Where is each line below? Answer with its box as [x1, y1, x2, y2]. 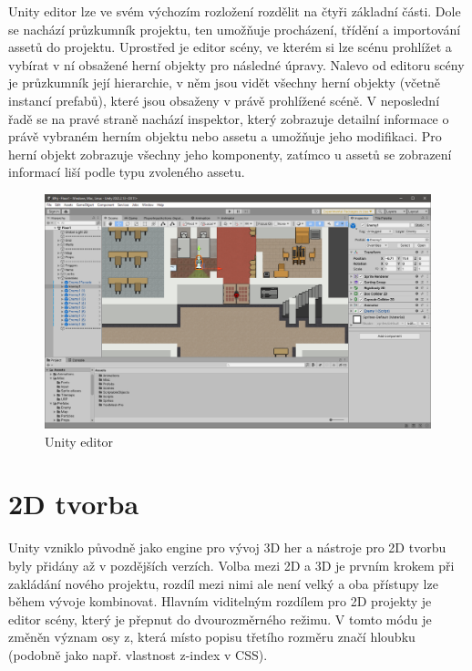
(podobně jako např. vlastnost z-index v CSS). [8, 645, 268, 664]
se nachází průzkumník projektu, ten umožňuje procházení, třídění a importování [8, 19, 461, 38]
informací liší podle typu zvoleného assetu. [8, 162, 245, 181]
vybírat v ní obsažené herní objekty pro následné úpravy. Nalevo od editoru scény [8, 55, 465, 74]
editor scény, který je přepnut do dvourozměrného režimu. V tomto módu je [8, 609, 432, 628]
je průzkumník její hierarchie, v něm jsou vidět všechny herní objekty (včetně [8, 73, 440, 92]
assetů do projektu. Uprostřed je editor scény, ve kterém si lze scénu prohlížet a [8, 37, 452, 57]
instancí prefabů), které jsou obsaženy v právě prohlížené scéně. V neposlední [8, 90, 440, 109]
